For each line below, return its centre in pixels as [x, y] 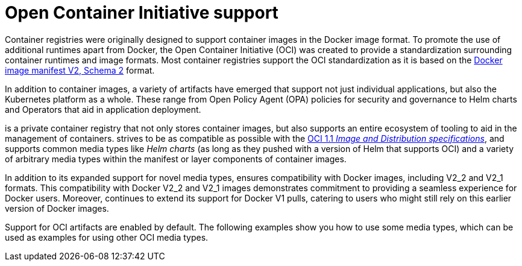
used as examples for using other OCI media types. [107, 237]
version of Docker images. [57, 208]
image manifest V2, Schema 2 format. [80, 70]
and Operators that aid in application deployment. [103, 109]
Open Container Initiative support [142, 13]
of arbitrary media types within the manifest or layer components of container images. [176, 159]
